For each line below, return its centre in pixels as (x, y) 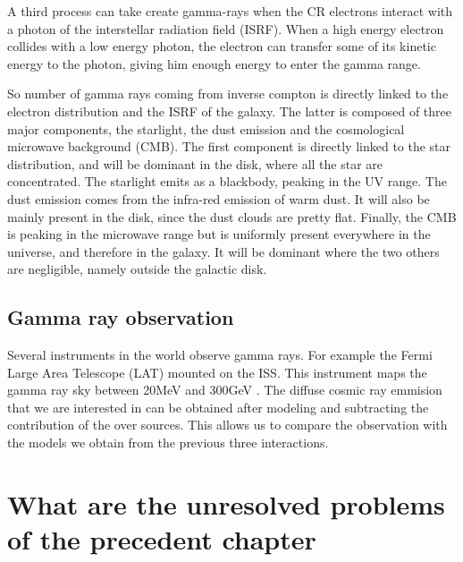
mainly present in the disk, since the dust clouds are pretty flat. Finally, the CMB (232, 216)
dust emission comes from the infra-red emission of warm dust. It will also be (219, 198)
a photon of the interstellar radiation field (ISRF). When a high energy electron (226, 28)
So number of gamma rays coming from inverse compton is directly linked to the (228, 94)
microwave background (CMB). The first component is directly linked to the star (229, 146)
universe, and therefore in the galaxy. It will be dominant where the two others (223, 251)
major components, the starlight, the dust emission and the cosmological (206, 128)
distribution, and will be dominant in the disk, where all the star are (195, 163)
